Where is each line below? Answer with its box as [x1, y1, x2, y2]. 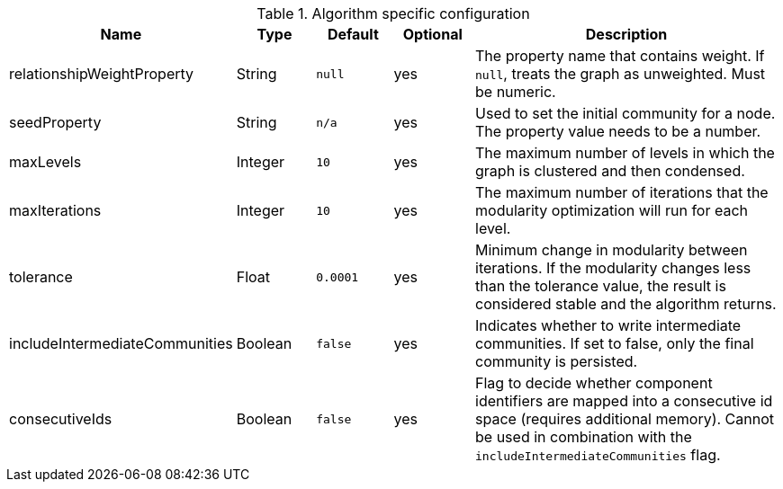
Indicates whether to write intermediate [475, 316, 742, 334]
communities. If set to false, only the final [475, 334, 754, 352]
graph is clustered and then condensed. [475, 162, 745, 180]
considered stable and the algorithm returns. [475, 295, 777, 313]
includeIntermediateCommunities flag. [475, 446, 721, 464]
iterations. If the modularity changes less [475, 259, 751, 277]
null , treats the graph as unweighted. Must [475, 65, 766, 83]
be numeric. [475, 83, 556, 101]
